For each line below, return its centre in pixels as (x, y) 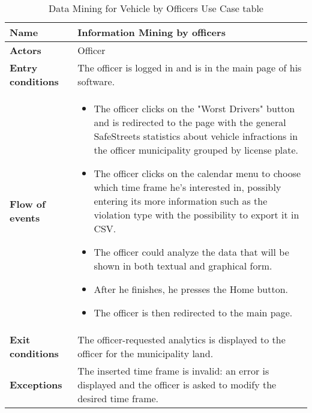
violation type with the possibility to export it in (196, 215)
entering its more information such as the (181, 201)
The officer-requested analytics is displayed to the (181, 339)
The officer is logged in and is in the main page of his (190, 68)
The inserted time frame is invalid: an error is (173, 371)
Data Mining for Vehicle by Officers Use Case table (156, 8)
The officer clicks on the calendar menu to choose (197, 173)
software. (96, 81)
